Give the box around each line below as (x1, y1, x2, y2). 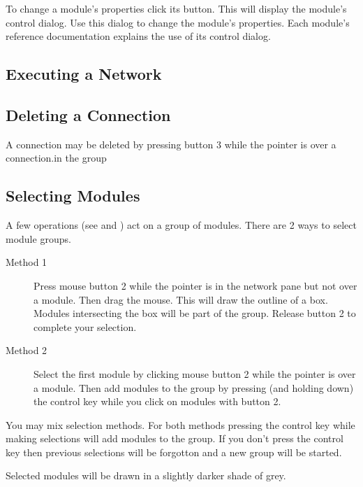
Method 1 (6, 255, 47, 269)
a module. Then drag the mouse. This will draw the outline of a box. (34, 292, 328, 306)
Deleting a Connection (6, 104, 171, 125)
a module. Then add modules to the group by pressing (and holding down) (34, 380, 354, 395)
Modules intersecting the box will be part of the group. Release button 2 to (34, 306, 356, 320)
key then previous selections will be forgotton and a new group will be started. (6, 444, 342, 459)
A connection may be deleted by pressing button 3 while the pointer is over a (6, 136, 336, 151)
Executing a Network (6, 63, 162, 85)
